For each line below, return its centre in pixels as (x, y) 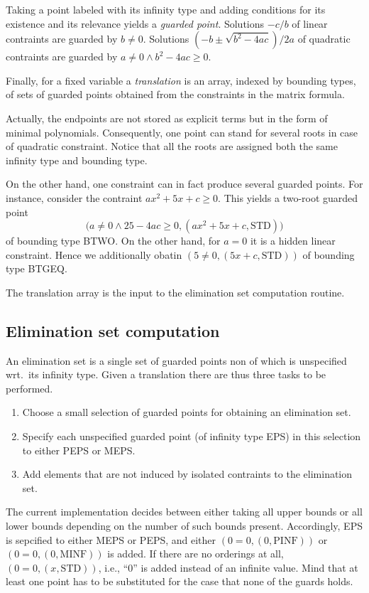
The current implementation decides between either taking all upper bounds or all (184, 512)
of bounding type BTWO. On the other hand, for (113, 241)
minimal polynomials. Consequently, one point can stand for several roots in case (182, 132)
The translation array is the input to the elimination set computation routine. (175, 292)
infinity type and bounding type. (77, 160)
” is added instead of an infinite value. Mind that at (246, 567)
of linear (310, 23)
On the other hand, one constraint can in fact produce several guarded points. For (184, 184)
